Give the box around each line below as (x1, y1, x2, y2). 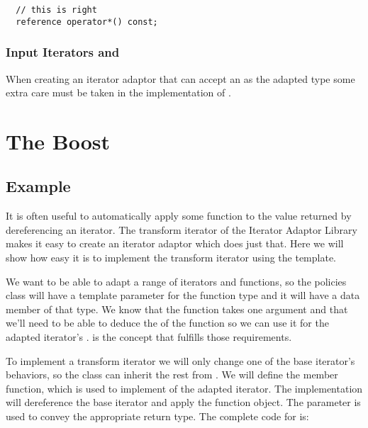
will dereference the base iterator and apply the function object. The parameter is (6, 395, 361, 410)
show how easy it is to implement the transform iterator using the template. (6, 250, 337, 265)
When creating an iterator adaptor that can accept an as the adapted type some (6, 71, 355, 86)
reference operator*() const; (16, 16, 158, 27)
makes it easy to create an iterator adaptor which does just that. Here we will (6, 236, 344, 251)
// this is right (16, 5, 97, 15)
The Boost (6, 126, 111, 155)
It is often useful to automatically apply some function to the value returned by (6, 208, 352, 223)
